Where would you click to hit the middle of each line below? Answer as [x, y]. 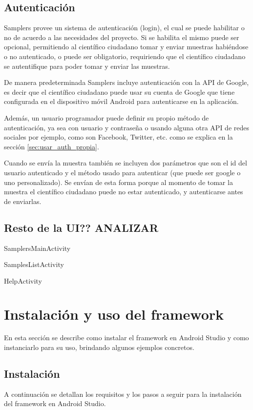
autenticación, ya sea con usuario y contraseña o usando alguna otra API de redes [126, 127]
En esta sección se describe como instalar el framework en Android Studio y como [126, 338]
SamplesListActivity [34, 264]
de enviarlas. [23, 201]
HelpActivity [23, 280]
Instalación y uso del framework [114, 314]
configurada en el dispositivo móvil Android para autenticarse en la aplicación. [121, 101]
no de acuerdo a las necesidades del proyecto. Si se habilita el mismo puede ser [122, 37]
